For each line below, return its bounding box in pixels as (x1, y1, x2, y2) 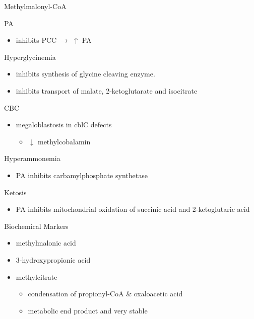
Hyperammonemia (4, 153, 60, 164)
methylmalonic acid (16, 237, 76, 248)
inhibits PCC (16, 35, 57, 45)
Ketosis (4, 187, 27, 197)
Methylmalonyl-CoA (4, 1, 67, 11)
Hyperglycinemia (4, 51, 56, 62)
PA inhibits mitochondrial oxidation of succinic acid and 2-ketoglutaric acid (16, 204, 250, 214)
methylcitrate (16, 271, 57, 282)
